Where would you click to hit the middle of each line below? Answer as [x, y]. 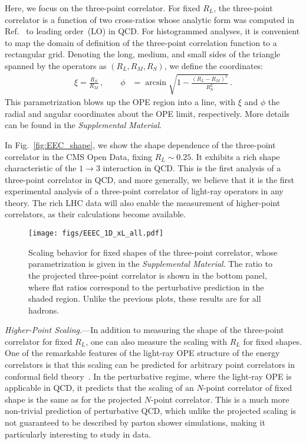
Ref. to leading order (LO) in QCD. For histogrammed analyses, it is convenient [152, 31]
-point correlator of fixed [248, 388]
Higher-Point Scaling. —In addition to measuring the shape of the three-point [144, 330]
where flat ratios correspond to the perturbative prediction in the [146, 287]
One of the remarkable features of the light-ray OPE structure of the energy [142, 353]
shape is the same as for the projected [73, 399]
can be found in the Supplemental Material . [83, 125]
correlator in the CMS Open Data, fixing [79, 156]
